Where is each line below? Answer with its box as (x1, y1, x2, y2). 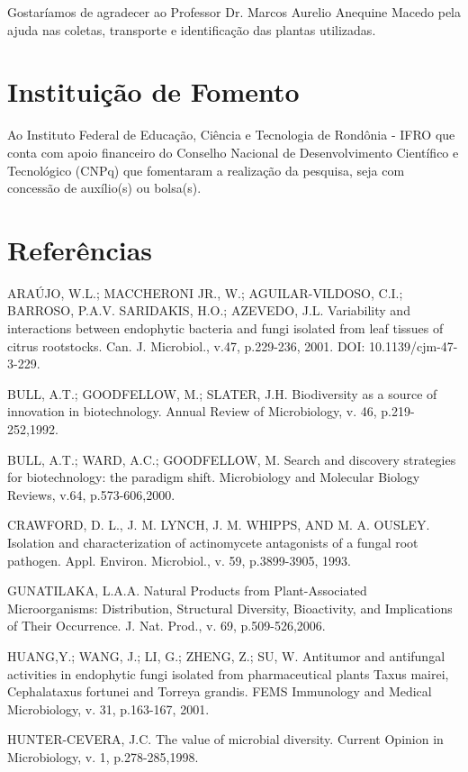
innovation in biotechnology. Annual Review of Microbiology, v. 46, (7, 402, 377, 421)
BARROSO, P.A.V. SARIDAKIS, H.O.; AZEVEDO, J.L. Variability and (7, 301, 410, 320)
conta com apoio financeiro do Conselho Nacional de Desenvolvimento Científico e (7, 142, 459, 161)
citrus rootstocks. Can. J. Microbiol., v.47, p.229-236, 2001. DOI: (7, 336, 365, 355)
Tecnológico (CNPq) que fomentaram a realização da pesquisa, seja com (7, 160, 405, 179)
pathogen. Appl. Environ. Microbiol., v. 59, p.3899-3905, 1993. (7, 550, 351, 569)
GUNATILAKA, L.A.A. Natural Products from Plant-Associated (7, 581, 367, 600)
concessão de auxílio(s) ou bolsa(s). (7, 178, 202, 197)
